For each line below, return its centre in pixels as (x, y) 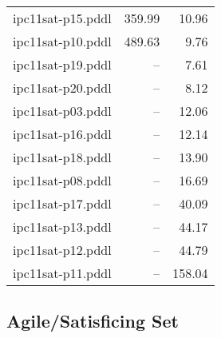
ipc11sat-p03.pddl (62, 111)
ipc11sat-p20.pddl (62, 87)
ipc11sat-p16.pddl (62, 134)
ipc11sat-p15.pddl (62, 18)
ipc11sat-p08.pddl (62, 180)
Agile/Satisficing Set (93, 321)
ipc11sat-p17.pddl (62, 203)
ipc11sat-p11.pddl (62, 273)
